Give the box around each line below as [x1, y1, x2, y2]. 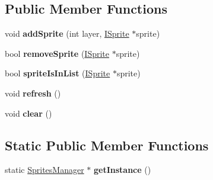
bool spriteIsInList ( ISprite [5, 67, 110, 79]
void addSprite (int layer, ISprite [5, 27, 129, 40]
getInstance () [93, 163, 151, 176]
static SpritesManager [5, 163, 84, 176]
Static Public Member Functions [5, 136, 209, 154]
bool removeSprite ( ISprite [5, 47, 109, 59]
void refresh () [5, 86, 61, 99]
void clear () [5, 107, 52, 119]
